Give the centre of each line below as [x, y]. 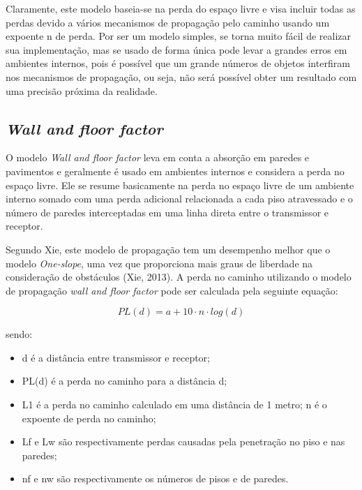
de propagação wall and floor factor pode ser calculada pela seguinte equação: [172, 290]
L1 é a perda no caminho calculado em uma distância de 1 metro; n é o [174, 404]
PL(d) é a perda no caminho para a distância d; [125, 381]
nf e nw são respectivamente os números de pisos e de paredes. [155, 478]
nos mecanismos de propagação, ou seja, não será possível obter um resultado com [181, 76]
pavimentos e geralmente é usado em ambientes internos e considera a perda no [175, 171]
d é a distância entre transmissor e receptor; [116, 357]
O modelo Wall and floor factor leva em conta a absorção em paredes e [158, 157]
